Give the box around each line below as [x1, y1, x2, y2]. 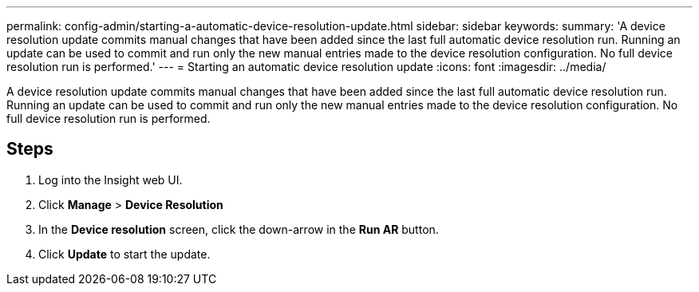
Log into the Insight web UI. [38, 172, 183, 187]
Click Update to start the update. [38, 247, 211, 261]
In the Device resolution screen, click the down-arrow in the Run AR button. [38, 222, 439, 236]
